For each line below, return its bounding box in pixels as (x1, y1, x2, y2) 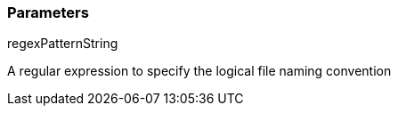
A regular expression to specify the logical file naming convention (7, 63, 392, 79)
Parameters (7, 4, 89, 21)
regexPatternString (7, 36, 118, 52)
